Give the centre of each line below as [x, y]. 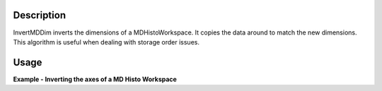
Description [40, 15]
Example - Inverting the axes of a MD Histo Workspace [95, 79]
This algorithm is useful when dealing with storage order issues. [106, 42]
